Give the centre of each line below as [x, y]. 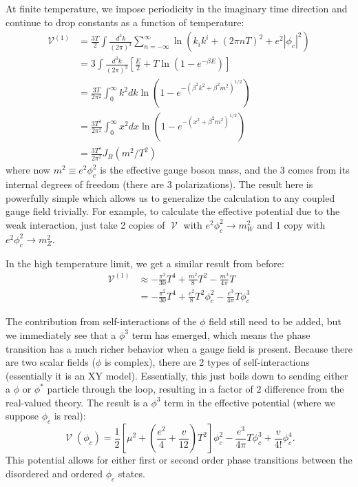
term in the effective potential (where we [250, 402]
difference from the [304, 389]
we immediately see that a [61, 334]
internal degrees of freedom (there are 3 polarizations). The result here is [159, 184]
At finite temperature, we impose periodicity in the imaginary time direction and [177, 8]
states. [131, 473]
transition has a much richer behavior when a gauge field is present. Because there [179, 348]
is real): [70, 416]
